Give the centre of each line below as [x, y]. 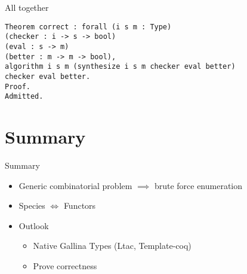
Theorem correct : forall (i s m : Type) [88, 27]
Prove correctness [65, 265]
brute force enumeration [198, 185]
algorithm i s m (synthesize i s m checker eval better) [120, 67]
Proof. [18, 86]
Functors [80, 205]
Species [32, 205]
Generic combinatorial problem [75, 185]
